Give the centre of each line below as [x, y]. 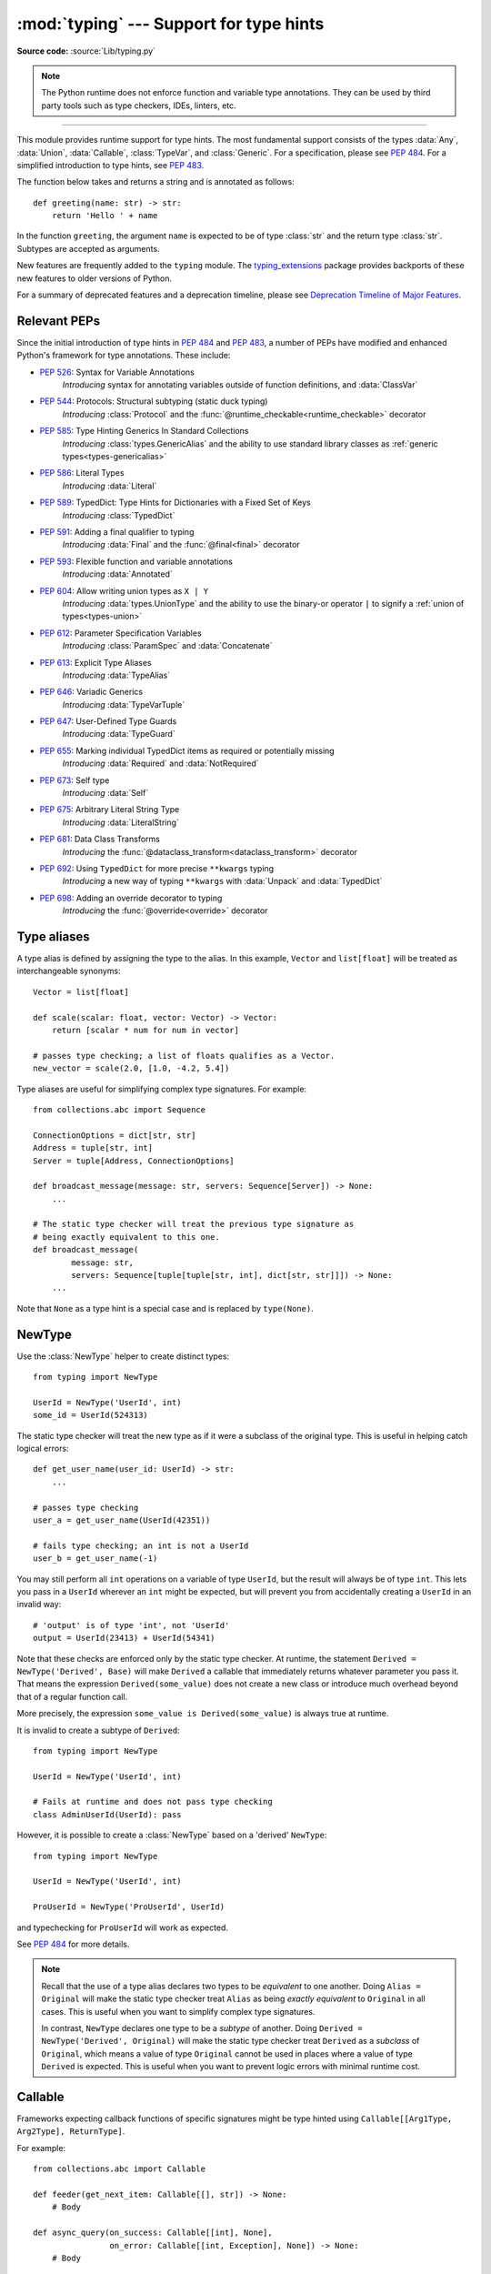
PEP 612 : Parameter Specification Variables [120, 633]
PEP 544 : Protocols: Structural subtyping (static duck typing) [154, 401]
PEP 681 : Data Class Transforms [100, 839]
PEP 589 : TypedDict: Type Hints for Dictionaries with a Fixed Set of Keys [175, 503]
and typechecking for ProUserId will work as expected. [123, 1927]
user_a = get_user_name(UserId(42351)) [122, 1520]
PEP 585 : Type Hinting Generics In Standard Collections [144, 431]
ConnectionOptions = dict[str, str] [115, 1135]
